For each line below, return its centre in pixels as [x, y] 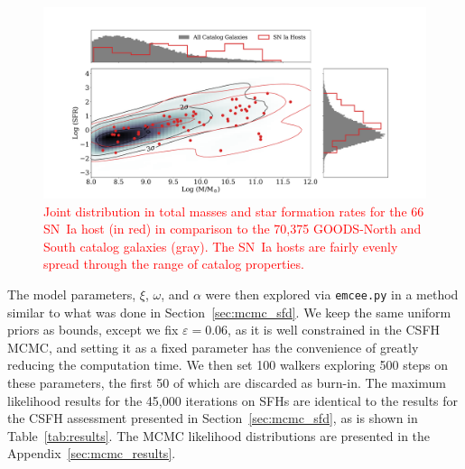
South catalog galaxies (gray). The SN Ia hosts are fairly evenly [221, 246]
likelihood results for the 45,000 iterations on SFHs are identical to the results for [233, 400]
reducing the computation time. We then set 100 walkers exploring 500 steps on [228, 365]
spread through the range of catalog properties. [174, 264]
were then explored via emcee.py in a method [332, 294]
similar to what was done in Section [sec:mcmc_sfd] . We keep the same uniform [229, 312]
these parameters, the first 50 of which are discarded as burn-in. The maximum [227, 382]
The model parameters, [72, 294]
